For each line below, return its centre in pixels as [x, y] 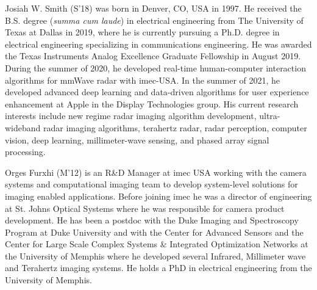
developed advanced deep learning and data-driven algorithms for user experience [157, 92]
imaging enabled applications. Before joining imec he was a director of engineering [158, 196]
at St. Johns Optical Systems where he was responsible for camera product [145, 208]
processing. [25, 152]
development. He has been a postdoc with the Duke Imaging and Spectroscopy [152, 220]
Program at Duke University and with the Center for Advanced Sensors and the [154, 232]
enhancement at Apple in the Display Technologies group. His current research [152, 103]
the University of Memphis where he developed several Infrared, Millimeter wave [155, 256]
